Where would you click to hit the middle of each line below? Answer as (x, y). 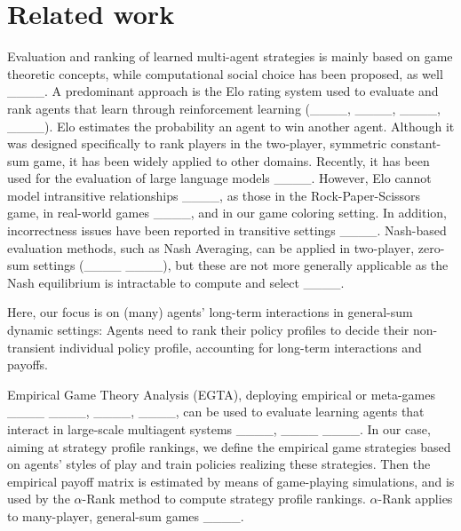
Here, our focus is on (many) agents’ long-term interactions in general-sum (210, 312)
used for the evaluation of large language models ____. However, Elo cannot (219, 178)
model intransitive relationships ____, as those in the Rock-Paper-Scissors (214, 195)
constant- (416, 143)
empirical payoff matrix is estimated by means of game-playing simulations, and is (231, 481)
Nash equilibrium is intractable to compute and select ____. (176, 282)
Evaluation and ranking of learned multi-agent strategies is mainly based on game (230, 56)
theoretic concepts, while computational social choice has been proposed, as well (225, 73)
